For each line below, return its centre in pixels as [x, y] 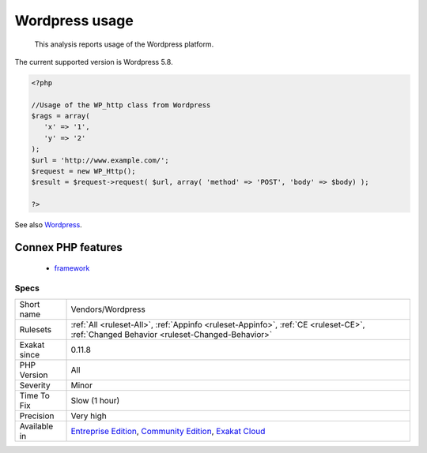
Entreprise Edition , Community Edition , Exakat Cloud [168, 431]
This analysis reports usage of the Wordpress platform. [124, 44]
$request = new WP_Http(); [83, 171]
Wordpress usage [74, 21]
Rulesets [35, 329]
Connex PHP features [68, 247]
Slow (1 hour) [95, 400]
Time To [35, 395]
